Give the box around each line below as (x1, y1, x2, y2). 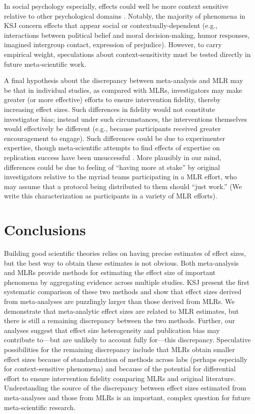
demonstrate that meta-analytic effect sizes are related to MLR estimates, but (4, 305, 239, 316)
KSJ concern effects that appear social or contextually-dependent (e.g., (4, 20, 218, 30)
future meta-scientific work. (4, 58, 86, 69)
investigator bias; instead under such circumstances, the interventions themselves (4, 113, 247, 124)
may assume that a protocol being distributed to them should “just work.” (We (4, 181, 242, 191)
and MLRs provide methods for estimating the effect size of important (4, 267, 216, 277)
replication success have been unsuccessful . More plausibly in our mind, (4, 152, 222, 162)
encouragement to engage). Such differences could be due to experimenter (4, 133, 226, 143)
